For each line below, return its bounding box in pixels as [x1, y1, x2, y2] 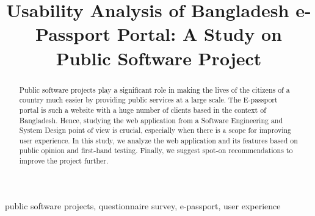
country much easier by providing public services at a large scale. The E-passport [19, 95, 278, 105]
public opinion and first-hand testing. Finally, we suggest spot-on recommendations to [19, 145, 293, 156]
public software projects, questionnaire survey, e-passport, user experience [5, 199, 281, 212]
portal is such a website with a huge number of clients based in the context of [19, 104, 266, 115]
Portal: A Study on [117, 21, 282, 46]
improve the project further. [19, 156, 109, 166]
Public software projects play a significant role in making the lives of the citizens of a [19, 84, 290, 95]
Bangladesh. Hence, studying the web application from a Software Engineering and [19, 115, 283, 125]
